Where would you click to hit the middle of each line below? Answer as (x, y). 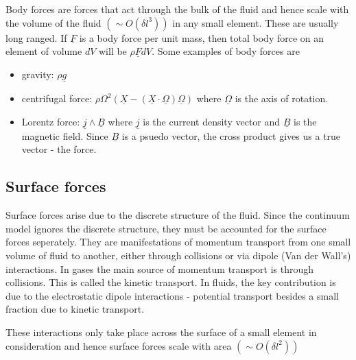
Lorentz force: (51, 121)
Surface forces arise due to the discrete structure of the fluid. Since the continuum (178, 215)
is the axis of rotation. (282, 98)
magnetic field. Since (65, 135)
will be (112, 51)
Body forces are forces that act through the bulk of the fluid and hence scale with (177, 9)
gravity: (38, 74)
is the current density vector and (212, 121)
